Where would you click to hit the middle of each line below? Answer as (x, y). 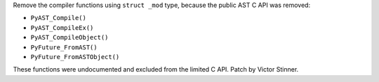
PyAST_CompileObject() (69, 38)
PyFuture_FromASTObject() (75, 57)
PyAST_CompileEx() (62, 27)
